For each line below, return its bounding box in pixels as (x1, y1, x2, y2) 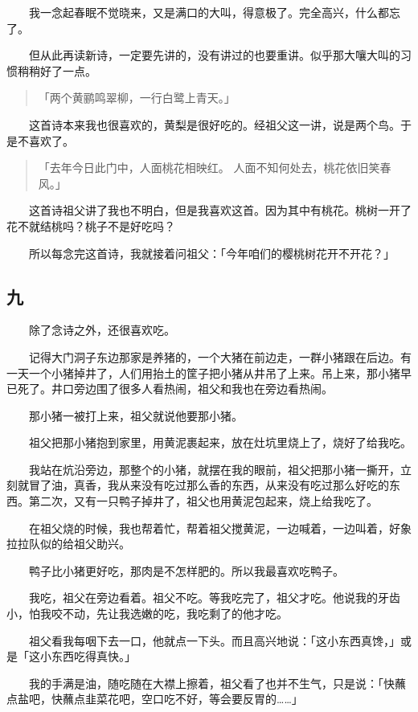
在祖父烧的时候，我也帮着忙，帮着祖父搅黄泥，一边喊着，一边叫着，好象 (28, 519, 412, 536)
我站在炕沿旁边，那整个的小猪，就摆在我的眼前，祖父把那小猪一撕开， (28, 460, 400, 477)
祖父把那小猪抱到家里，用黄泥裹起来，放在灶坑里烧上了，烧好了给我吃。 (28, 434, 412, 451)
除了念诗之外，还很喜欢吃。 (28, 321, 175, 338)
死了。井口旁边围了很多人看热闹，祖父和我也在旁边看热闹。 (17, 380, 333, 397)
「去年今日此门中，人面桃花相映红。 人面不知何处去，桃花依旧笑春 (38, 159, 391, 176)
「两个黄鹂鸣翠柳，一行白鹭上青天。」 (38, 89, 236, 106)
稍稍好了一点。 (17, 62, 96, 79)
